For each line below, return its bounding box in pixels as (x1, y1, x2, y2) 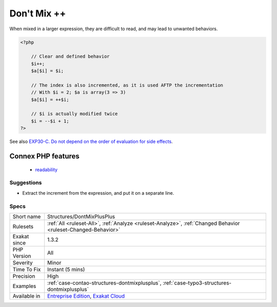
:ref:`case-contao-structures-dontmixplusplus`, (47, 279, 162, 286)
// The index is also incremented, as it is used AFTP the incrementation (31, 82, 223, 88)
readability (35, 167, 58, 173)
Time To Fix (12, 265, 41, 273)
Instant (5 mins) (47, 265, 85, 273)
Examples (12, 282, 36, 290)
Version (12, 252, 31, 259)
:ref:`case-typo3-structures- (162, 279, 232, 286)
